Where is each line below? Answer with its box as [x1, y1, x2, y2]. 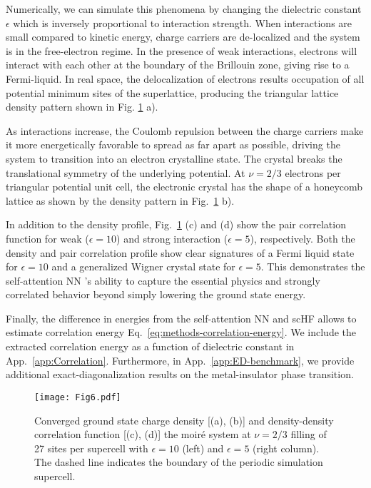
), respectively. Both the [250, 230, 355, 245]
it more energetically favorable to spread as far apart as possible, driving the [6, 137, 340, 152]
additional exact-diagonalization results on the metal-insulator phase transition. [6, 367, 354, 382]
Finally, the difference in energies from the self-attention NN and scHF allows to [6, 310, 357, 325]
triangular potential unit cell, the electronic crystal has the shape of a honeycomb [6, 179, 363, 194]
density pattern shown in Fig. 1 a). [6, 99, 158, 114]
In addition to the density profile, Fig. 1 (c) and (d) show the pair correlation [6, 217, 346, 232]
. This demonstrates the [260, 259, 365, 274]
